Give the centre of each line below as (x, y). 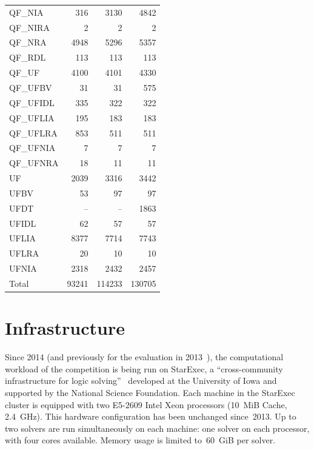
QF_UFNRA (34, 163)
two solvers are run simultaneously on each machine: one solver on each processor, (157, 428)
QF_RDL (28, 57)
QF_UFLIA (32, 117)
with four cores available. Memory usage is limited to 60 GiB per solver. (140, 440)
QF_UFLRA (33, 133)
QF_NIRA (29, 27)
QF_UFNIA (32, 148)
